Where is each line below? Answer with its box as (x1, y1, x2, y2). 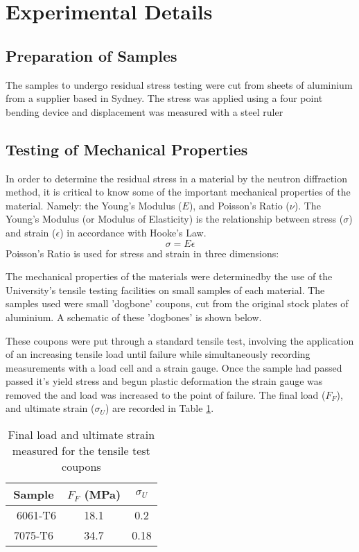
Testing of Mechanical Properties (6, 138, 248, 159)
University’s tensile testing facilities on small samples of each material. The (6, 282, 325, 297)
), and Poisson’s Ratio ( (189, 198, 290, 212)
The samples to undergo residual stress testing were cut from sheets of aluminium (6, 77, 353, 92)
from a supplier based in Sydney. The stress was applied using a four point (6, 91, 323, 105)
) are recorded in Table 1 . (105, 401, 214, 415)
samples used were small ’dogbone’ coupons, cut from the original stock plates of (6, 296, 349, 311)
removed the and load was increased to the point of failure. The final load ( (6, 387, 326, 402)
